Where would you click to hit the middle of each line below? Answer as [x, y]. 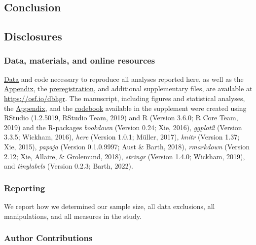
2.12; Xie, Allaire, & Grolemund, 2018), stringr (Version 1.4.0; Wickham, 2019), [125, 156]
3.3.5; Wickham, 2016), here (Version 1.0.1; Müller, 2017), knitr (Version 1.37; [122, 137]
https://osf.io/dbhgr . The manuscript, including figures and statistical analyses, [125, 98]
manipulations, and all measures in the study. [73, 216]
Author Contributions [48, 238]
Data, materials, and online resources [80, 60]
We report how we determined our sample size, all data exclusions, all [110, 206]
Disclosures [33, 36]
